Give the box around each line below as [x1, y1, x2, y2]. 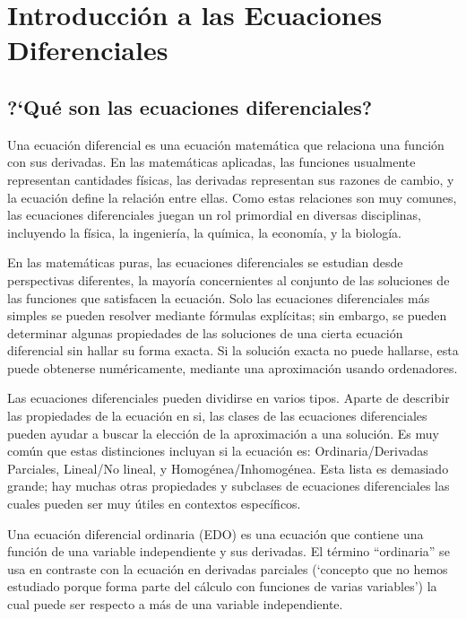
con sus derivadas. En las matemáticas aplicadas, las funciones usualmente [7, 153, 416, 171]
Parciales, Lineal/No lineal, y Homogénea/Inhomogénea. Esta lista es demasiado [7, 458, 449, 477]
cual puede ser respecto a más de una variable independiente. [7, 595, 343, 614]
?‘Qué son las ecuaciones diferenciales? [7, 92, 373, 120]
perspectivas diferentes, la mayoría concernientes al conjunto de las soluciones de [7, 270, 450, 289]
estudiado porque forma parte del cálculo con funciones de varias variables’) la [7, 577, 437, 596]
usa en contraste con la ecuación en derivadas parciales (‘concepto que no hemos [7, 559, 448, 578]
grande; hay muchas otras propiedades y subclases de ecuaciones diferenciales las [7, 476, 450, 495]
